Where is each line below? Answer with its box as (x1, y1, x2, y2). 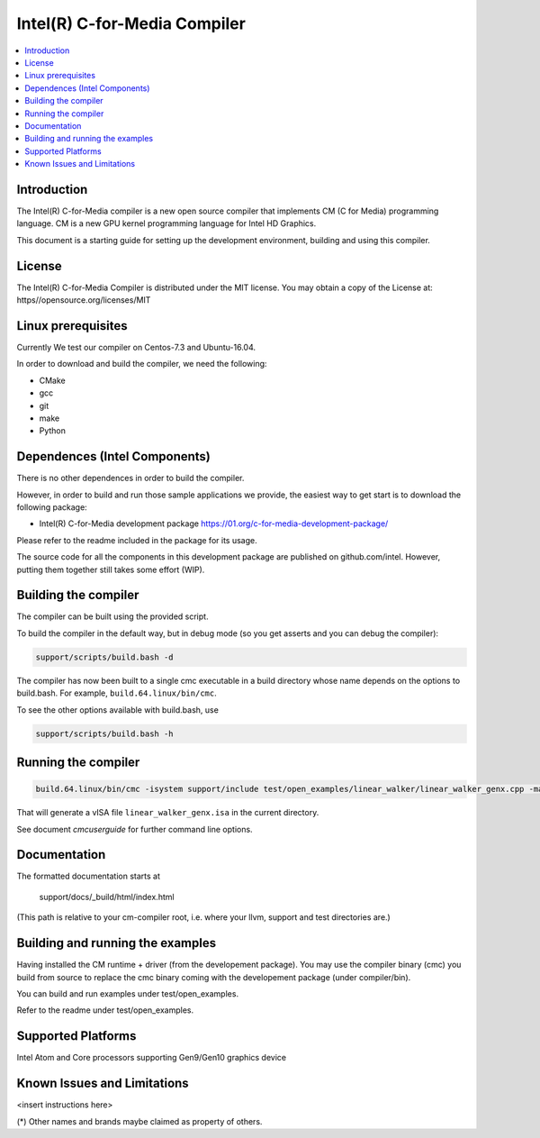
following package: (16, 501, 87, 513)
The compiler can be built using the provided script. (16, 611, 209, 622)
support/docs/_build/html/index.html (39, 891, 175, 902)
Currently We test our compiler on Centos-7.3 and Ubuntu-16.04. (16, 341, 256, 352)
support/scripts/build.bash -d (35, 651, 175, 662)
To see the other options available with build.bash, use (16, 704, 220, 715)
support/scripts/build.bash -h (35, 728, 175, 739)
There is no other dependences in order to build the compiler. (16, 473, 245, 484)
